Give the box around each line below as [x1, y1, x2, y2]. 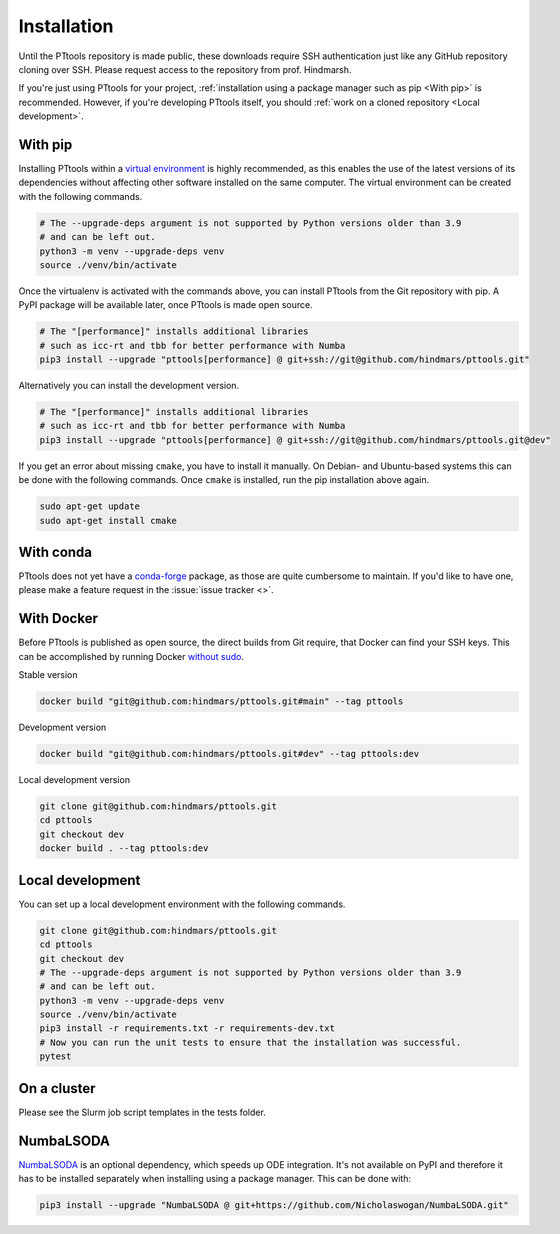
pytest [39, 1051, 72, 1062]
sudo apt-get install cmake [39, 515, 177, 526]
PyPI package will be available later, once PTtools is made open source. [18, 299, 314, 311]
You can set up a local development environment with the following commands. [18, 898, 346, 910]
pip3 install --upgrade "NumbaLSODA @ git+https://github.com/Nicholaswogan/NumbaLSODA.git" [39, 1200, 509, 1211]
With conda [18, 544, 93, 560]
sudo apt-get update [39, 501, 140, 512]
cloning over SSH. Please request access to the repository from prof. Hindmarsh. [18, 63, 352, 75]
